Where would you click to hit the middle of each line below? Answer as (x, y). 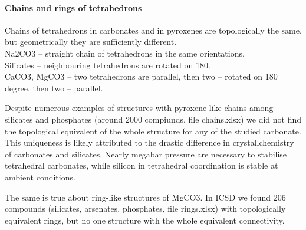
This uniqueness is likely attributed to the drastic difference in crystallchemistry (149, 142)
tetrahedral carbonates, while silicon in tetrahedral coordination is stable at (142, 165)
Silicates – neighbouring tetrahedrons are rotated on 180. (108, 65)
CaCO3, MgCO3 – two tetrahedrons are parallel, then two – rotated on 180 (141, 76)
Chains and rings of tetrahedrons (73, 7)
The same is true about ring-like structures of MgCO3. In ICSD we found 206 (145, 197)
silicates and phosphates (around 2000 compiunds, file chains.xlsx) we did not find (153, 119)
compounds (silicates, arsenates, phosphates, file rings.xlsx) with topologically (145, 208)
